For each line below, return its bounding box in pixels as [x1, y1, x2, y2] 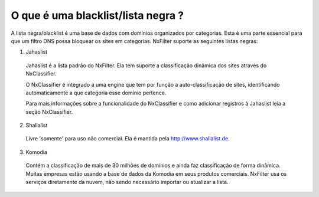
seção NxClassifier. [25, 108, 73, 115]
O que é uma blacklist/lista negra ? [11, 9, 184, 22]
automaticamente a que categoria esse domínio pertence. [25, 89, 167, 96]
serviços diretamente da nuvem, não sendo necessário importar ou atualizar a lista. [25, 179, 229, 186]
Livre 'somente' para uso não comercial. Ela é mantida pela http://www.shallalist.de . [25, 135, 230, 142]
